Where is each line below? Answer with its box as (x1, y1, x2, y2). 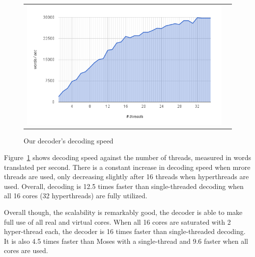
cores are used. (4, 245, 48, 256)
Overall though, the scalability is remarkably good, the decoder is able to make (4, 207, 243, 217)
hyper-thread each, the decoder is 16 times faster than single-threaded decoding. (4, 226, 246, 236)
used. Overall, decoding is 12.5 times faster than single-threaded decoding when (4, 181, 244, 191)
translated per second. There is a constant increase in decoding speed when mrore (4, 162, 251, 172)
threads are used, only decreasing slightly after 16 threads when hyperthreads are (4, 171, 249, 182)
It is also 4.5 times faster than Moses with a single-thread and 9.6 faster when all (4, 235, 248, 246)
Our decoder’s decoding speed (24, 136, 113, 146)
